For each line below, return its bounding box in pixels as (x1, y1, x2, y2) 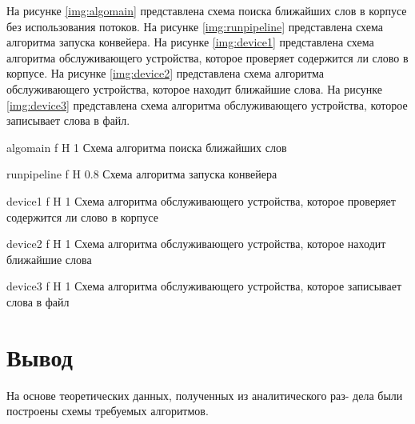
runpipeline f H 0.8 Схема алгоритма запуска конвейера (6, 166, 277, 182)
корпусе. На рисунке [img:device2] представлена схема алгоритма (6, 65, 324, 82)
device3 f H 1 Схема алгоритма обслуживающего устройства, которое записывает (6, 278, 402, 294)
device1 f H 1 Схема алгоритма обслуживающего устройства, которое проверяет (6, 192, 396, 209)
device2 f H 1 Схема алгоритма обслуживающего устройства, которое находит (6, 235, 386, 252)
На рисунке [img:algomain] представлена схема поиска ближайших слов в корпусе (6, 2, 407, 18)
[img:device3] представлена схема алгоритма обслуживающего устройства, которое (6, 96, 408, 113)
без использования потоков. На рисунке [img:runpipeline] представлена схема (6, 18, 383, 34)
